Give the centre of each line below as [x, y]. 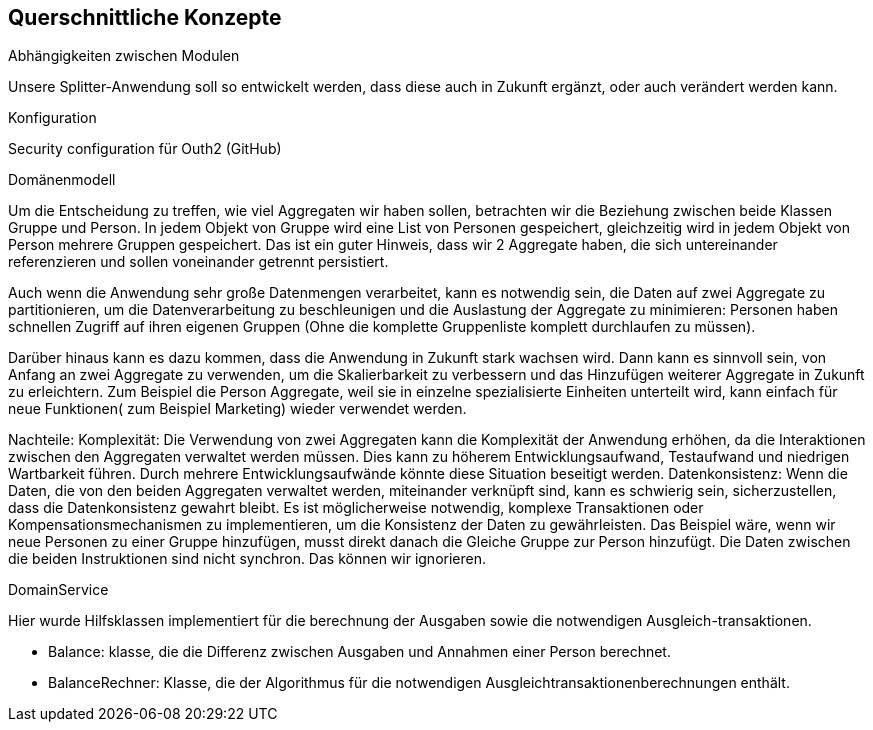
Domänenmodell [62, 180]
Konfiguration [52, 118]
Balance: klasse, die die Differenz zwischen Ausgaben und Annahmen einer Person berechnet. [359, 652]
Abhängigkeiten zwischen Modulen [124, 56]
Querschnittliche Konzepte [145, 17]
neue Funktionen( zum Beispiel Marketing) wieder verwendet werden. [237, 409]
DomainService [58, 590]
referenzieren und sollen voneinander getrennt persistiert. [198, 262]
